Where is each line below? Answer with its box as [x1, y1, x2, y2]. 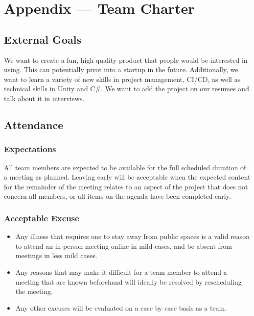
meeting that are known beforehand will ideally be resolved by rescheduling [15, 276, 242, 287]
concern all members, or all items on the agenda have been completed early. [4, 191, 231, 201]
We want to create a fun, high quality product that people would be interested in [4, 54, 248, 65]
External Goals [4, 31, 81, 47]
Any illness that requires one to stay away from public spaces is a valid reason [15, 231, 250, 241]
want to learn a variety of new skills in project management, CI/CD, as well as [4, 74, 241, 84]
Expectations [4, 143, 56, 155]
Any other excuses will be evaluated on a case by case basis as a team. [15, 302, 227, 313]
